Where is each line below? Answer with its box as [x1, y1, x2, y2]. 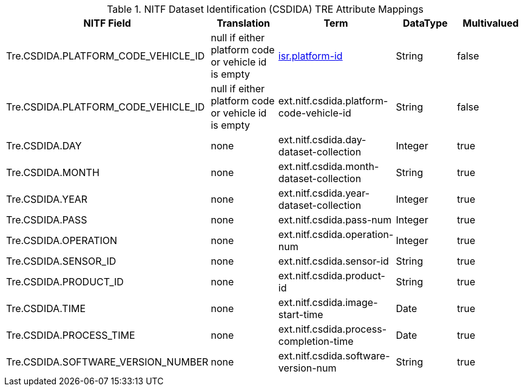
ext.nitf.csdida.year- [278, 187, 370, 199]
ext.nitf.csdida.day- [278, 134, 366, 146]
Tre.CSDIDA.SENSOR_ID [6, 255, 116, 267]
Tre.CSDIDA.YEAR [6, 193, 88, 205]
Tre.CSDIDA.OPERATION [6, 234, 118, 246]
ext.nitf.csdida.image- [278, 296, 378, 308]
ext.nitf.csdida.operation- [278, 228, 394, 240]
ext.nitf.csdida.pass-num [278, 214, 392, 226]
